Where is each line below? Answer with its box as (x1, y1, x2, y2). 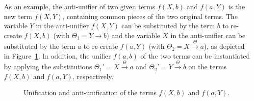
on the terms (188, 61, 227, 72)
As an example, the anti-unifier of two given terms (4, 1, 155, 11)
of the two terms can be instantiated (140, 50, 250, 61)
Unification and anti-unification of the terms (24, 87, 157, 98)
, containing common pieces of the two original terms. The (62, 11, 238, 21)
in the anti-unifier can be (170, 30, 246, 40)
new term (4, 11, 32, 21)
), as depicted (204, 41, 245, 51)
